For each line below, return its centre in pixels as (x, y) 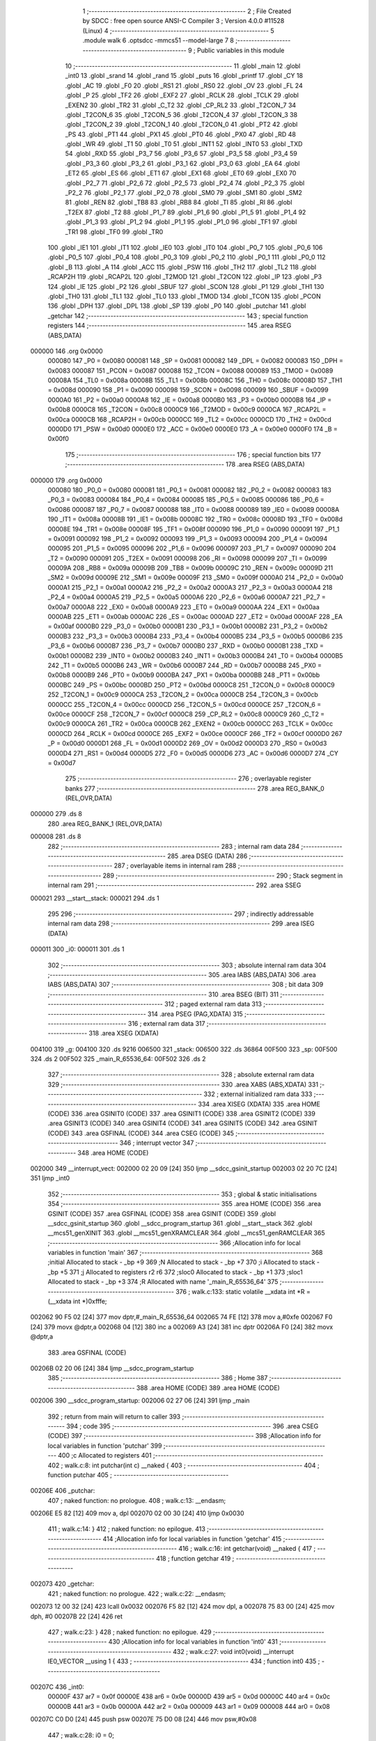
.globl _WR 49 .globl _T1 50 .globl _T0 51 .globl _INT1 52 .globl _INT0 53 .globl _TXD (184, 144)
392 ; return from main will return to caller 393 (114, 1416)
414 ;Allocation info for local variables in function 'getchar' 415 (192, 1538)
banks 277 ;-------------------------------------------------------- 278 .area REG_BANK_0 (195, 788)
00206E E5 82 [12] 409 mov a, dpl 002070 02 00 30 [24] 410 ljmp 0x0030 (137, 1513)
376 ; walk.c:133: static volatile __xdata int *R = (243, 1291)
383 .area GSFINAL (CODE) (87, 1352)
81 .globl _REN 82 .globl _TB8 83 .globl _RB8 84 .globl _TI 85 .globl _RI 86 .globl (179, 203)
